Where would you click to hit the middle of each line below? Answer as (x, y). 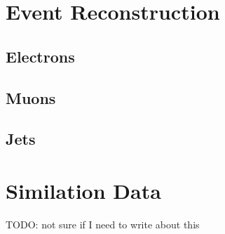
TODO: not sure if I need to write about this (103, 224)
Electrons (40, 56)
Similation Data (83, 190)
